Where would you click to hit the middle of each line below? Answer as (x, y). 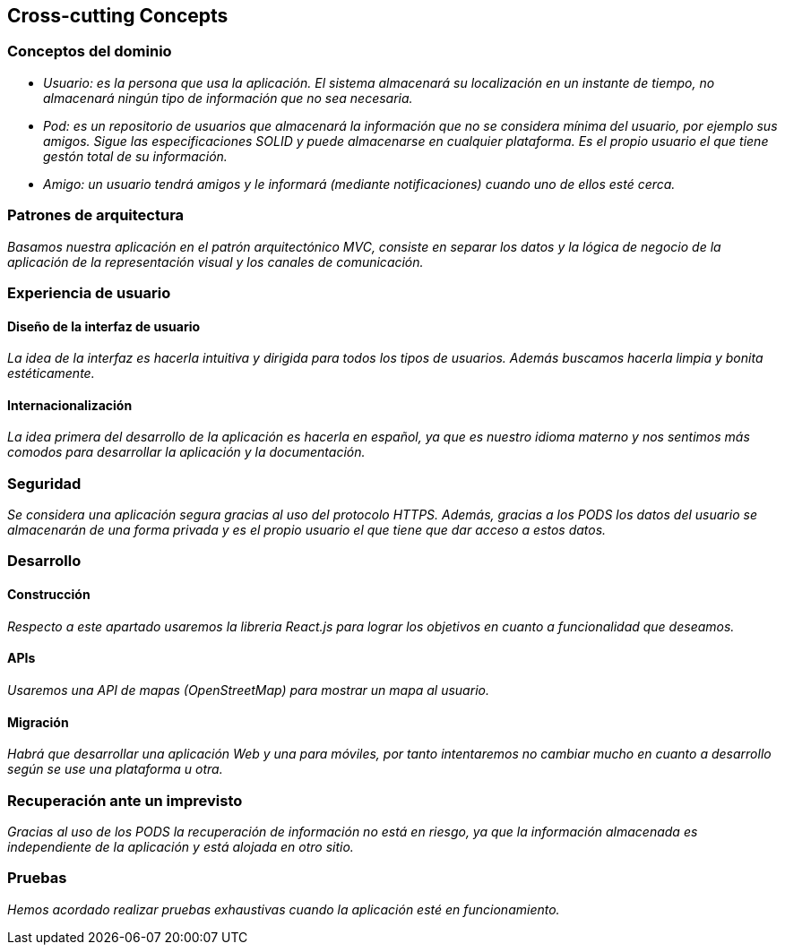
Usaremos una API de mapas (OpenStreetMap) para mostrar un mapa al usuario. (248, 690)
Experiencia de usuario (89, 292)
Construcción (49, 595)
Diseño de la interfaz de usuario (104, 326)
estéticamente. (51, 373)
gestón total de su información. (135, 156)
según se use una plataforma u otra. (115, 769)
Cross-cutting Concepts (118, 16)
